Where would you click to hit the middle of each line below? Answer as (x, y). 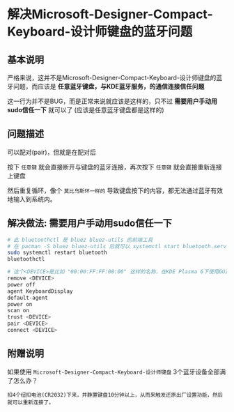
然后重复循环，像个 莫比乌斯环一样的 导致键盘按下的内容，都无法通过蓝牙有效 (115, 190)
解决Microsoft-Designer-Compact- (110, 14)
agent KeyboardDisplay (40, 291)
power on (20, 304)
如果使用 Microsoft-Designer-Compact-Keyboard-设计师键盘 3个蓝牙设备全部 (114, 372)
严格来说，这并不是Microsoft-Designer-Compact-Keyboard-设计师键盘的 (112, 78)
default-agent (28, 298)
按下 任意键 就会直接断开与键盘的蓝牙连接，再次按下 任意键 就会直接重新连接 (115, 167)
